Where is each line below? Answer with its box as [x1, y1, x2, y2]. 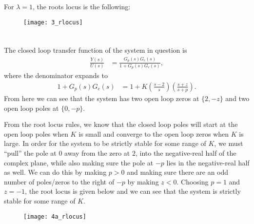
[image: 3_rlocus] [23, 19, 83, 26]
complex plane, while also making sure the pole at [4, 157, 154, 167]
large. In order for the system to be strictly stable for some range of [4, 138, 206, 148]
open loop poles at [4, 102, 59, 113]
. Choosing [176, 176, 209, 186]
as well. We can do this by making [4, 167, 107, 177]
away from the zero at [64, 147, 130, 158]
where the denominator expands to [4, 70, 108, 81]
